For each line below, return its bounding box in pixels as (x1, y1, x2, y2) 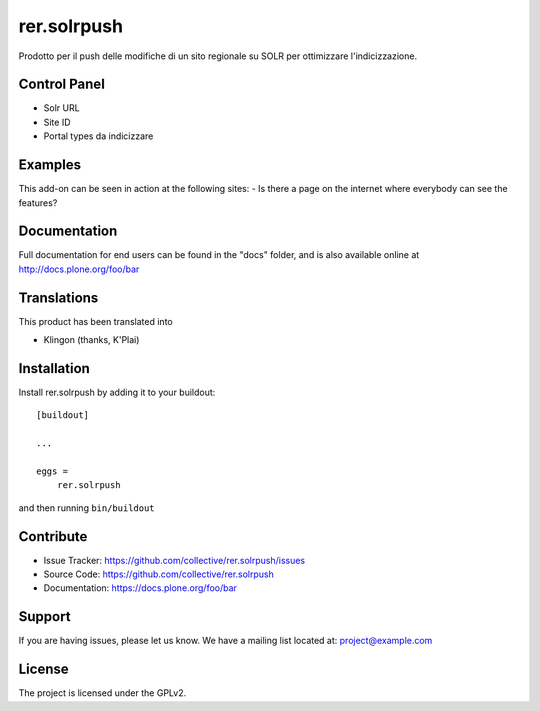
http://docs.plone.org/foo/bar (18, 263, 140, 275)
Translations (18, 289, 99, 306)
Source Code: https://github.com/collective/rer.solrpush (43, 568, 274, 580)
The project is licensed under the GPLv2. (18, 687, 187, 699)
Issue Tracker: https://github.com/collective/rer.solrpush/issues (43, 554, 305, 566)
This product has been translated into (18, 315, 174, 327)
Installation (18, 360, 90, 377)
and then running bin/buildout (18, 501, 155, 514)
